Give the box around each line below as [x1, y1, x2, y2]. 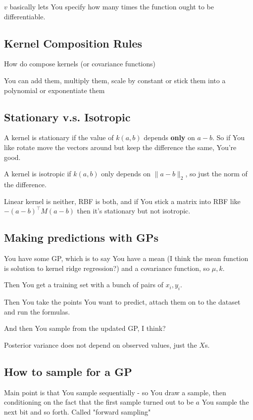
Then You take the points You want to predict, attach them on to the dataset [4, 296, 241, 307]
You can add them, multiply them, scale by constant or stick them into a [4, 75, 226, 85]
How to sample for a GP [4, 364, 132, 379]
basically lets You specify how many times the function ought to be [9, 1, 214, 11]
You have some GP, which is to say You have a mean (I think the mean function [4, 253, 249, 263]
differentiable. [4, 11, 46, 21]
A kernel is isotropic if [4, 168, 71, 179]
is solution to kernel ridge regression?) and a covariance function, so [4, 262, 210, 273]
